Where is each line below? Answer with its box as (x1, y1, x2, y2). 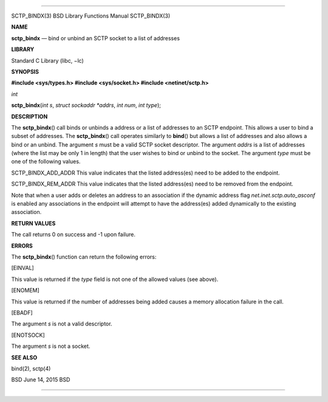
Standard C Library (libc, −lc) (11, 57, 84, 64)
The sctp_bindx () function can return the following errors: (11, 253, 157, 260)
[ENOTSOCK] (11, 331, 45, 339)
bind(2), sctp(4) (11, 365, 51, 372)
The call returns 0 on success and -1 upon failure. (11, 231, 136, 238)
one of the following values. (11, 158, 81, 165)
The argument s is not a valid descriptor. (11, 320, 112, 328)
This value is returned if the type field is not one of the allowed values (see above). (11, 276, 219, 283)
